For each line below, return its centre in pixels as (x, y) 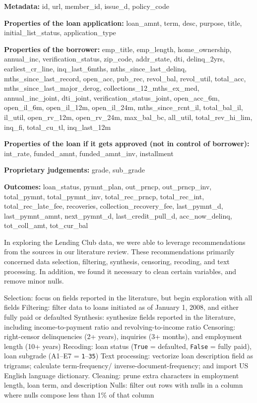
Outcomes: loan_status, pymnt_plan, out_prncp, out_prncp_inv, (108, 186)
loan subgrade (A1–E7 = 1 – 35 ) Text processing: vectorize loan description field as (129, 356)
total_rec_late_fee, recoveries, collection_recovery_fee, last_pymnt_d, (114, 206)
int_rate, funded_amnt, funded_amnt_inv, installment (89, 153)
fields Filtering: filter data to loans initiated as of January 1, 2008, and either (121, 307)
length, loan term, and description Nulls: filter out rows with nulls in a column (124, 385)
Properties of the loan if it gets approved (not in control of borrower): (127, 144)
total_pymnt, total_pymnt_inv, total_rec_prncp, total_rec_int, (104, 196)
